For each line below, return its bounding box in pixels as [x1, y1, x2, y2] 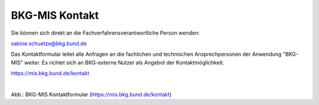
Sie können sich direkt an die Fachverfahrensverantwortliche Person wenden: [11, 29, 200, 36]
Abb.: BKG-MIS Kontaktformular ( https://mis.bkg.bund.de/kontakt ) [11, 91, 172, 98]
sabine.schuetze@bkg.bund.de [11, 40, 87, 47]
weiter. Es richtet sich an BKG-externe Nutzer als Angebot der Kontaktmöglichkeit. [24, 59, 224, 66]
